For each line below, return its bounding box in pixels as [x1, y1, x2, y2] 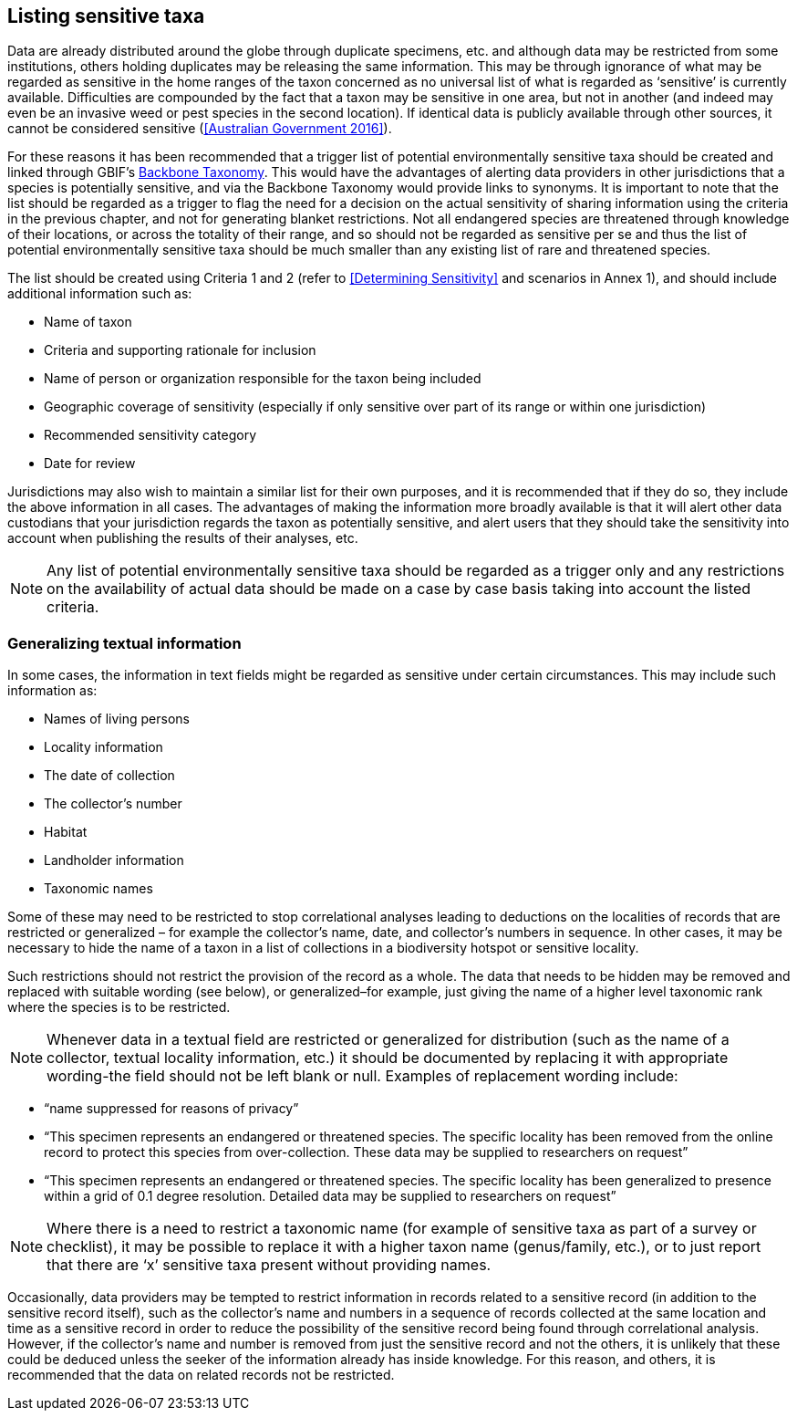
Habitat [44, 824, 88, 840]
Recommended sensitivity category [44, 427, 256, 443]
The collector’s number [44, 796, 182, 812]
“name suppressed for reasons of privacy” [44, 1100, 299, 1117]
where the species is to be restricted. [7, 999, 231, 1016]
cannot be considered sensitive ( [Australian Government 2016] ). [7, 120, 392, 137]
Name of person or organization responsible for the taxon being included [44, 370, 481, 387]
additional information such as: [7, 286, 192, 302]
